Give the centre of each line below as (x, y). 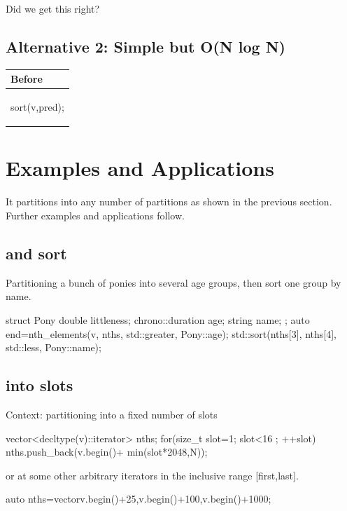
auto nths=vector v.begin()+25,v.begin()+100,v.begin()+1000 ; (139, 499)
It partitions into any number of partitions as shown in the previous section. (169, 202)
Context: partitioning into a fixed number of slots (112, 414)
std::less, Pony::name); (54, 347)
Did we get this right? (53, 8)
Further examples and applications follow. (95, 215)
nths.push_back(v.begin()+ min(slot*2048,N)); (107, 452)
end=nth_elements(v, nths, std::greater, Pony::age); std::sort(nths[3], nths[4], (171, 333)
